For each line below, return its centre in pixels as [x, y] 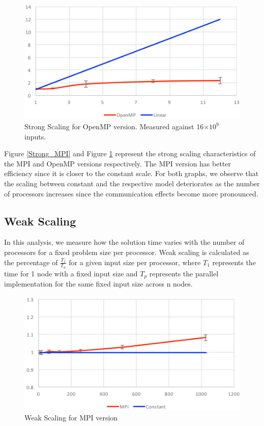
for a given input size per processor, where [135, 262]
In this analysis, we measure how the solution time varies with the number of [124, 242]
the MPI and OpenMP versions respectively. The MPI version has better [118, 163]
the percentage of [31, 262]
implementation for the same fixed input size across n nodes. [98, 284]
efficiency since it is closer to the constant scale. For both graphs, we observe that [131, 173]
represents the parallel [184, 273]
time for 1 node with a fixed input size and [71, 273]
